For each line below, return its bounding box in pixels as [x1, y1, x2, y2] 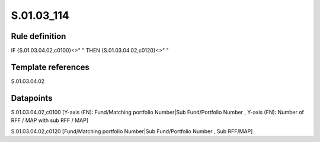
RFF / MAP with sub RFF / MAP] [11, 117, 89, 124]
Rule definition [11, 31, 66, 41]
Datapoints [11, 93, 53, 103]
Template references [11, 62, 90, 72]
